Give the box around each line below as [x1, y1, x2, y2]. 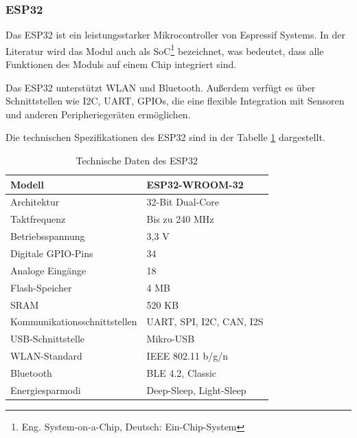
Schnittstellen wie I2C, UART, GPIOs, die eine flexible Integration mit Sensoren [5, 94, 345, 108]
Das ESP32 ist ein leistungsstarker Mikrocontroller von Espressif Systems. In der [5, 28, 345, 42]
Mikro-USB [146, 331, 195, 346]
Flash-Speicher [10, 280, 72, 294]
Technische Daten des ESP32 [76, 153, 198, 168]
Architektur [10, 195, 60, 209]
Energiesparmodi [10, 382, 81, 397]
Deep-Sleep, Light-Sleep [146, 382, 246, 397]
